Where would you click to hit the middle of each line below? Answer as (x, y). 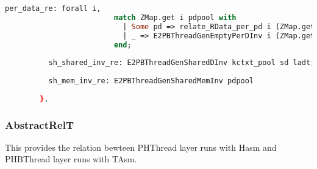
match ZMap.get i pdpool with (175, 17)
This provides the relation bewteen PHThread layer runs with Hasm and (141, 147)
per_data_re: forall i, (53, 9)
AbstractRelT (40, 124)
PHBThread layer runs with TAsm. (71, 159)
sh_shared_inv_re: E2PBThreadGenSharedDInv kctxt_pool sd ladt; (182, 63)
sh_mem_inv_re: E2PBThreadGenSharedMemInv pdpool (151, 81)
